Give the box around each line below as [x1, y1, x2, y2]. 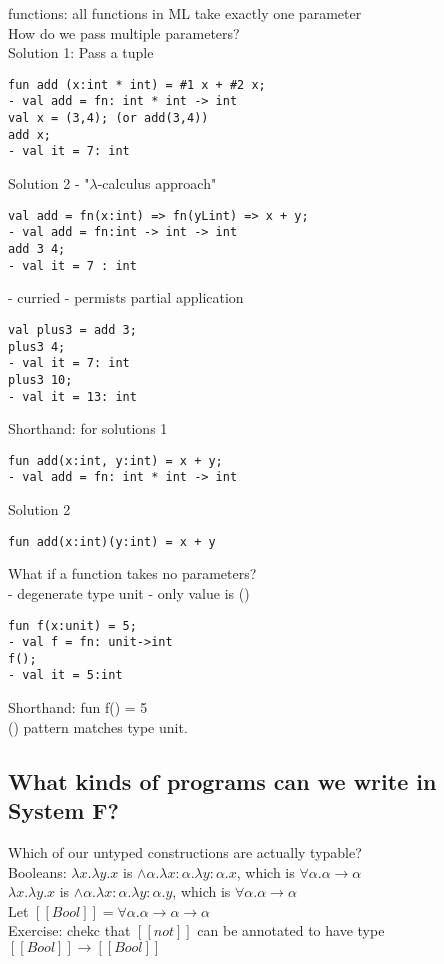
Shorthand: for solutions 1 [8, 418, 168, 439]
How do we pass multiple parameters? [8, 22, 240, 43]
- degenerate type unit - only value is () [8, 582, 250, 603]
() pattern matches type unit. [8, 716, 188, 737]
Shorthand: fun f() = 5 [8, 697, 148, 718]
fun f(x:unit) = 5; [8, 618, 137, 633]
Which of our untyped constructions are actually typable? [8, 841, 362, 862]
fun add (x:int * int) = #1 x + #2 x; [8, 77, 266, 92]
